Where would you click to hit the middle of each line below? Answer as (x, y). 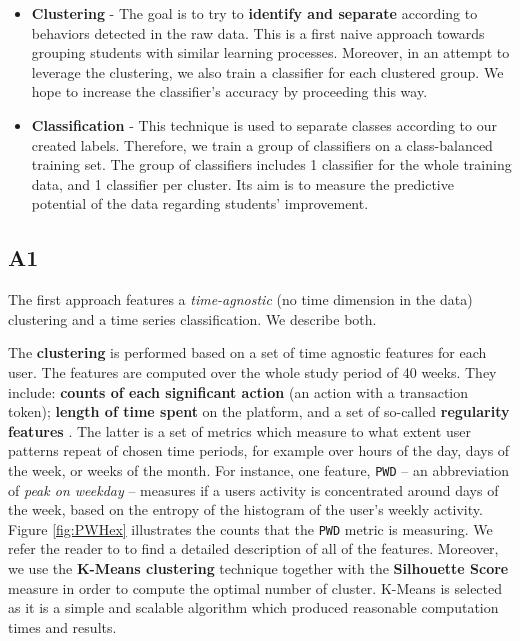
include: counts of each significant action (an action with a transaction (238, 391)
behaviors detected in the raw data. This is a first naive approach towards (258, 32)
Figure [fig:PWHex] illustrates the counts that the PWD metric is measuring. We (250, 528)
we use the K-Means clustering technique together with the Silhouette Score (258, 567)
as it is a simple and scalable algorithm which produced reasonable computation (253, 607)
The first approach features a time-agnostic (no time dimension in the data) (240, 299)
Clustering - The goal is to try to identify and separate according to (254, 13)
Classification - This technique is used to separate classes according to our (264, 124)
